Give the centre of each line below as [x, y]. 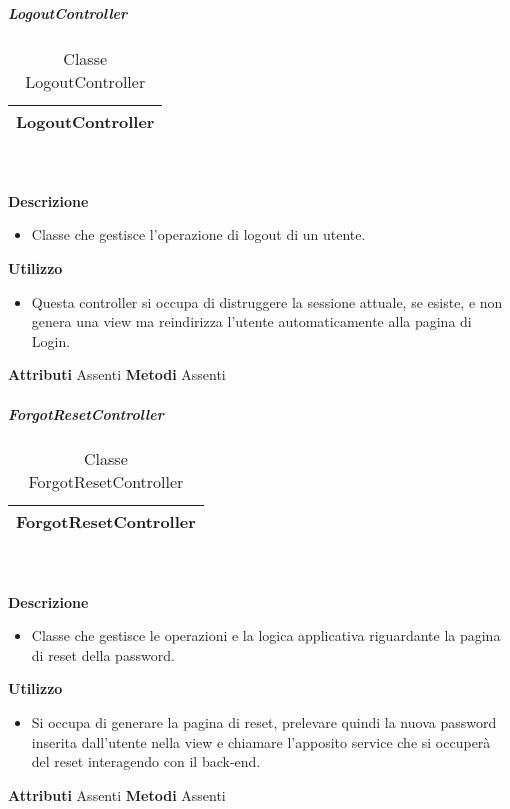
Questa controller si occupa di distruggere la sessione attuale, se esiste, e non [267, 301]
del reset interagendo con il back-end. [146, 761]
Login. [51, 340]
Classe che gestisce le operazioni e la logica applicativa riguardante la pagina [266, 635]
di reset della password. [103, 654]
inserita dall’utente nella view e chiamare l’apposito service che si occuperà [261, 741]
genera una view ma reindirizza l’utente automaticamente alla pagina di [251, 321]
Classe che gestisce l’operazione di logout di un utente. [198, 234]
